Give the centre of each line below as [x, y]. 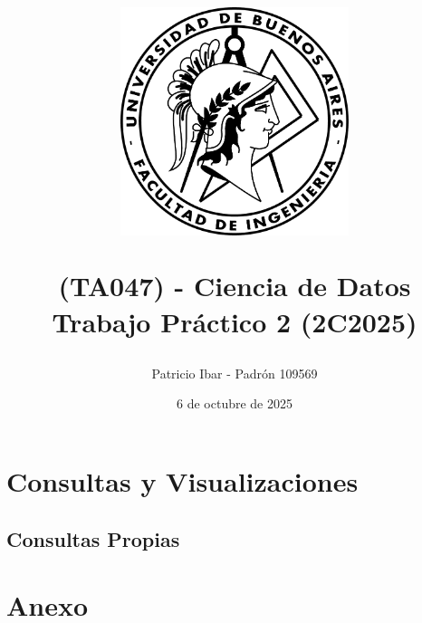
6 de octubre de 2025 [235, 403]
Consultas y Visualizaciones [182, 480]
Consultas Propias [93, 538]
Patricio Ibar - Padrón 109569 [235, 373]
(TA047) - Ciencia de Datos [235, 286]
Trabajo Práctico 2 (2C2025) [235, 321]
